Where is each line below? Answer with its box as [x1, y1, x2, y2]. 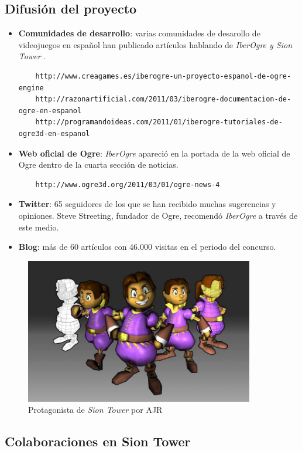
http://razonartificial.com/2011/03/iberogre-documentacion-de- [35, 95, 291, 104]
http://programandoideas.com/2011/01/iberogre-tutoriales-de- [35, 118, 283, 127]
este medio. [18, 221, 59, 233]
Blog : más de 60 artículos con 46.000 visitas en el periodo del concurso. [18, 240, 276, 253]
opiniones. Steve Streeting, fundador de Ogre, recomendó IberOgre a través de [18, 209, 298, 221]
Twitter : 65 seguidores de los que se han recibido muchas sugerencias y [18, 198, 276, 210]
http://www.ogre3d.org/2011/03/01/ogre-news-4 [35, 180, 220, 189]
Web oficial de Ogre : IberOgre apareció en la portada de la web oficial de [18, 147, 290, 159]
